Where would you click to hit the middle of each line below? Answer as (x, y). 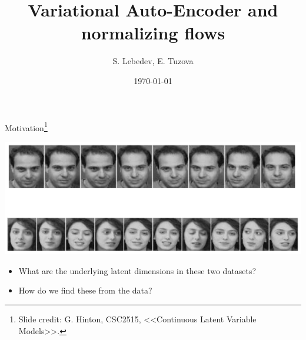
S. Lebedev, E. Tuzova (153, 61)
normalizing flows (153, 33)
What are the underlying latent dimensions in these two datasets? (137, 270)
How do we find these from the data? (85, 290)
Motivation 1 (26, 126)
